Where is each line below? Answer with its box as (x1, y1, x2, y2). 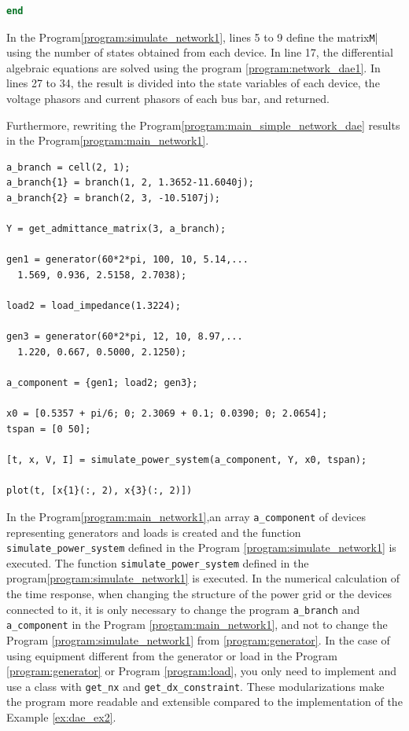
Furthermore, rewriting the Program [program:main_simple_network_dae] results (6, 116, 400, 133)
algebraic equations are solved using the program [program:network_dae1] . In (6, 59, 381, 75)
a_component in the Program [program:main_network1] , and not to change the (6, 616, 388, 633)
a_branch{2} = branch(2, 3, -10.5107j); (6, 193, 221, 204)
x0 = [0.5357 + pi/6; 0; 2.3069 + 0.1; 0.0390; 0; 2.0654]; (6, 408, 328, 420)
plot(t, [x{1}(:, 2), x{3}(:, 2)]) (6, 485, 193, 497)
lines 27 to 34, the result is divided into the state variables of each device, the (6, 75, 380, 91)
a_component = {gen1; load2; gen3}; (6, 377, 198, 389)
